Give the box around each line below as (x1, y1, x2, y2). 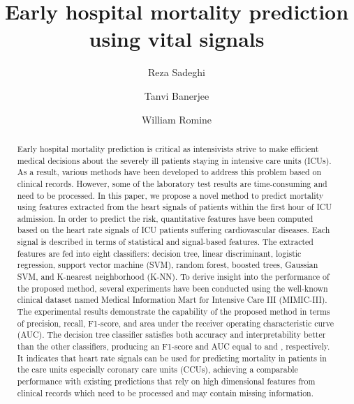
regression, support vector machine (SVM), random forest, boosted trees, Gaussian (17, 259, 318, 271)
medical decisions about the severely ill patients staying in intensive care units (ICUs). (17, 154, 332, 166)
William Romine (141, 112, 212, 126)
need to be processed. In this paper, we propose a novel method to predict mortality (17, 189, 324, 201)
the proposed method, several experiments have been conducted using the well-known (17, 282, 328, 294)
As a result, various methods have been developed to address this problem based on (17, 166, 322, 178)
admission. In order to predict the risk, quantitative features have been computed (17, 212, 314, 224)
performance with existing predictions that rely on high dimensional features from (17, 375, 316, 387)
